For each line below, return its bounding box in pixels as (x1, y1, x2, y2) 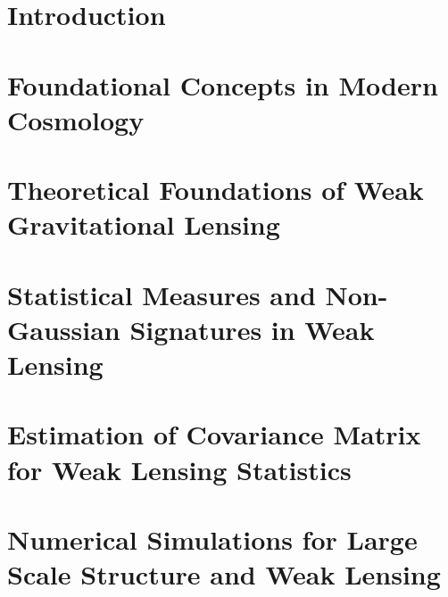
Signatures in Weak (129, 311, 375, 347)
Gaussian (7, 311, 120, 347)
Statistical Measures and (7, 276, 316, 312)
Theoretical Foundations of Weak (7, 171, 424, 208)
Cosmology (7, 101, 145, 137)
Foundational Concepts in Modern (7, 66, 438, 103)
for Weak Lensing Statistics (7, 451, 352, 487)
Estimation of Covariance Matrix (7, 416, 421, 452)
